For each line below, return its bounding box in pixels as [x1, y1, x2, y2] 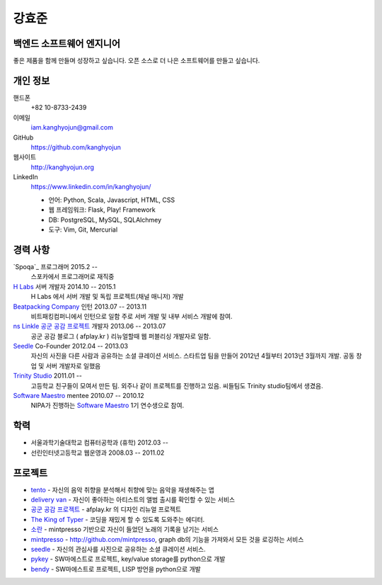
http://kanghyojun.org [30, 163, 95, 171]
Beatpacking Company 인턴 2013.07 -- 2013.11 [13, 302, 147, 311]
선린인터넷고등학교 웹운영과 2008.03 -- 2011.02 [30, 448, 165, 457]
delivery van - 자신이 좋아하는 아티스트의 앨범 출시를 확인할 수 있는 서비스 [30, 496, 236, 504]
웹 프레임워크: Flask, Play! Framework [48, 205, 156, 214]
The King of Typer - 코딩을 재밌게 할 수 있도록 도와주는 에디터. [30, 515, 205, 523]
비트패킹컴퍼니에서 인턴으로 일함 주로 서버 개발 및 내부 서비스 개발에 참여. [30, 312, 233, 320]
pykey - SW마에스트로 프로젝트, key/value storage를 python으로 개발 [30, 555, 226, 563]
